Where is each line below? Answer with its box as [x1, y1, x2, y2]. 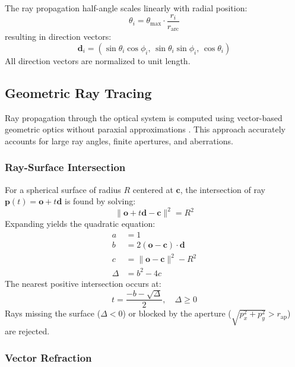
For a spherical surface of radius [5, 183, 121, 195]
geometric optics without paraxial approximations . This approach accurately [5, 123, 286, 135]
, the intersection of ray [180, 183, 265, 195]
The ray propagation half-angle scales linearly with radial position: [5, 2, 248, 14]
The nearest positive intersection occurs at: [5, 277, 161, 289]
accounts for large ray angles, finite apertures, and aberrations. [5, 134, 233, 147]
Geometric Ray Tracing [5, 83, 152, 102]
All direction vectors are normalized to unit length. [5, 54, 191, 67]
